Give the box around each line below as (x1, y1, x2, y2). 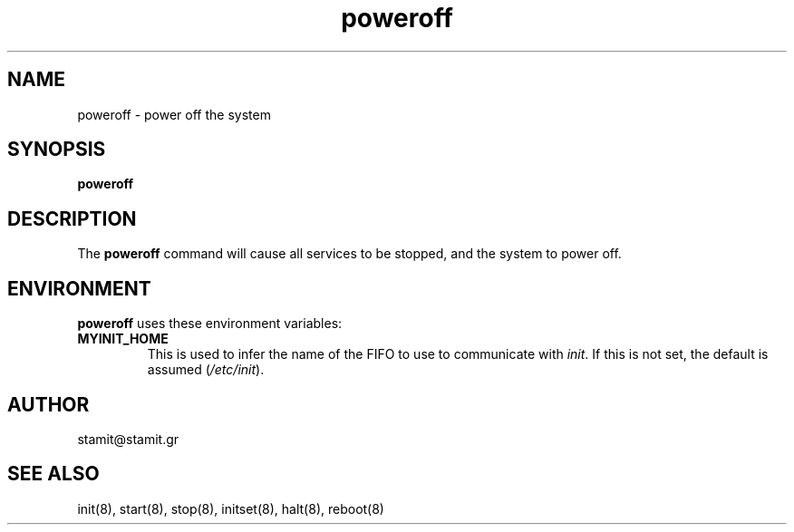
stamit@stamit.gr (77, 430, 179, 447)
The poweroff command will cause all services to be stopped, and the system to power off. (77, 246, 622, 262)
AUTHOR (7, 392, 90, 416)
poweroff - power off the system (77, 106, 271, 122)
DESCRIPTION (7, 207, 137, 230)
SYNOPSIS (7, 138, 106, 161)
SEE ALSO (7, 462, 100, 486)
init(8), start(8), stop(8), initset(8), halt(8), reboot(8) (77, 500, 384, 517)
